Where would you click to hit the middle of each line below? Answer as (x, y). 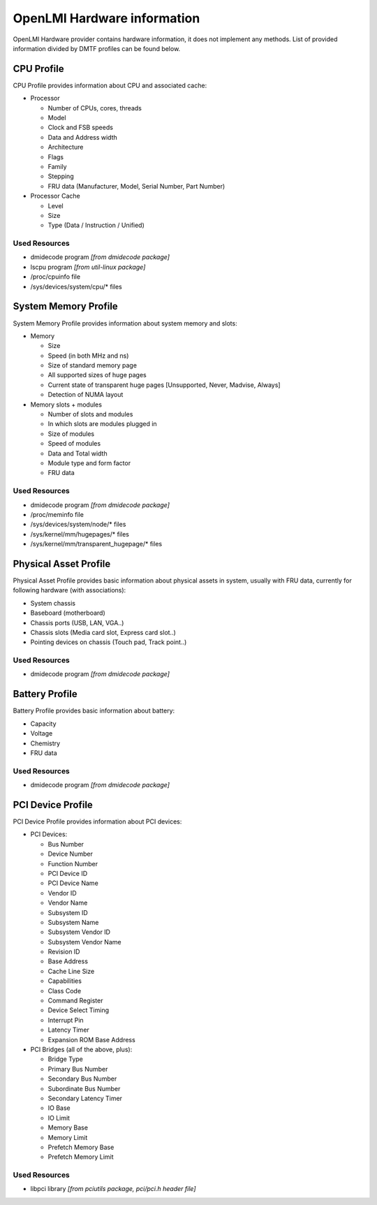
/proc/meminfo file (57, 514)
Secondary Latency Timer (85, 1098)
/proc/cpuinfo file (55, 277)
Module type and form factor (89, 463)
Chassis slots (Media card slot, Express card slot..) (103, 632)
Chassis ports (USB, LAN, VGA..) (77, 622)
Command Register (75, 1001)
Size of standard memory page (93, 365)
